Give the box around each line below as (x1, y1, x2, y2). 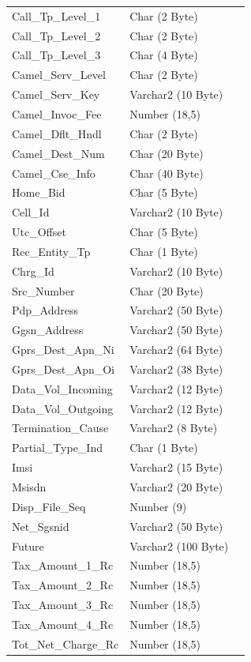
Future (12, 537, 44, 554)
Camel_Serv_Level (12, 66, 106, 83)
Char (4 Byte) (129, 47, 198, 63)
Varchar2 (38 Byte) (129, 360, 223, 377)
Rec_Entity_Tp (12, 243, 91, 259)
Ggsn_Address (12, 322, 84, 338)
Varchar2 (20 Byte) (129, 479, 223, 495)
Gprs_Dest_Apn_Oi (12, 360, 115, 377)
